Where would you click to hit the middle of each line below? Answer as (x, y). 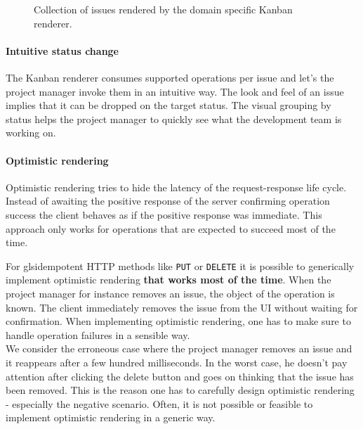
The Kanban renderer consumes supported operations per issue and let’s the (170, 77)
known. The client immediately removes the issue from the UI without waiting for (182, 307)
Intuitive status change (62, 50)
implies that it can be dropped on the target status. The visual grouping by (169, 105)
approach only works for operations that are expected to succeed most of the (171, 228)
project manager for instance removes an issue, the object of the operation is (170, 293)
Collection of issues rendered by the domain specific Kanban (163, 9)
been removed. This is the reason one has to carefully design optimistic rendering (180, 390)
